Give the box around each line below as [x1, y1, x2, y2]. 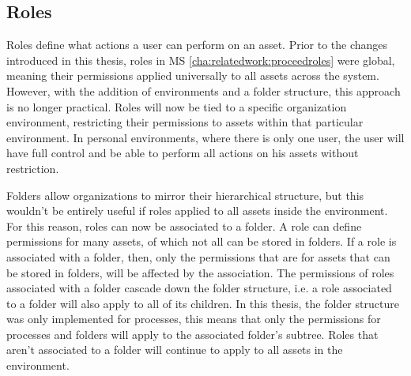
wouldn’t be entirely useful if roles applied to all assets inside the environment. [6, 202, 388, 219]
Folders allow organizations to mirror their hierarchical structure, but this [6, 186, 364, 203]
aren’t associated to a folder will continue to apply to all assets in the [6, 341, 343, 358]
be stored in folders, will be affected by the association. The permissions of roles [6, 264, 394, 280]
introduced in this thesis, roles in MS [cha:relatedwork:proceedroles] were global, [6, 51, 395, 68]
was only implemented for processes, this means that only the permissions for [6, 310, 381, 327]
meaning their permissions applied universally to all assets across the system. [6, 67, 379, 84]
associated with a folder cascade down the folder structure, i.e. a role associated [6, 280, 392, 296]
